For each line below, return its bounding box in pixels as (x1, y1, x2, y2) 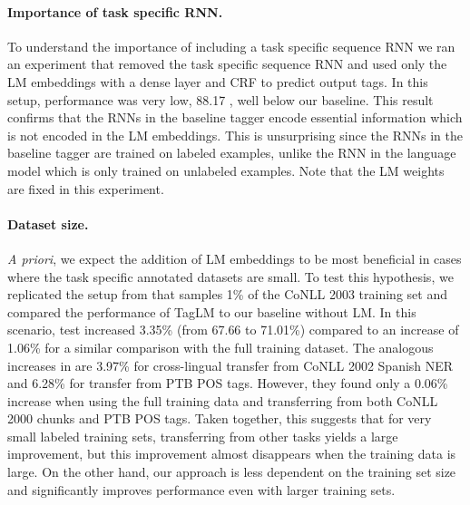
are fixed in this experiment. (7, 179, 164, 198)
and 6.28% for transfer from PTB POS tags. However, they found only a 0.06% (7, 374, 448, 393)
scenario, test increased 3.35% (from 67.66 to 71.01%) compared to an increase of (7, 320, 459, 339)
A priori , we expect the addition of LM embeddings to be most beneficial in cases (7, 248, 462, 267)
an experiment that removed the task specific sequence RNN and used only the (7, 54, 447, 73)
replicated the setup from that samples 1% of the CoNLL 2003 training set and (7, 285, 447, 304)
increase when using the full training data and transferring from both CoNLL (7, 391, 438, 410)
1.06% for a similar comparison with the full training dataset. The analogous (7, 337, 434, 356)
